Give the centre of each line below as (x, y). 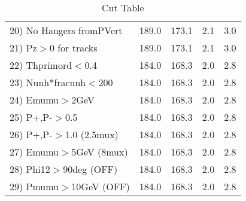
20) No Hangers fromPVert (66, 30)
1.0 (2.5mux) (92, 134)
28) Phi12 (30, 169)
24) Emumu (34, 100)
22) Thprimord (41, 65)
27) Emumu (34, 152)
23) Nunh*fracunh (48, 82)
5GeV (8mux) (100, 152)
